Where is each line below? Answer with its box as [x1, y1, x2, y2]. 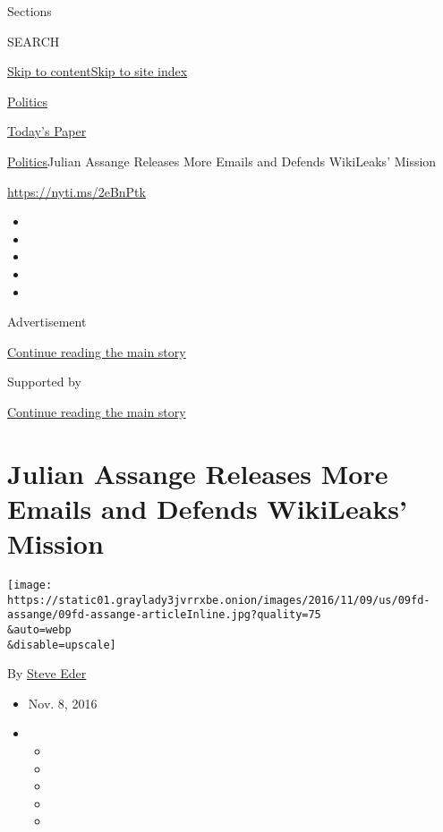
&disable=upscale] [7, 638, 116, 651]
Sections [7, 2, 52, 20]
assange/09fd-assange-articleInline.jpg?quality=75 [7, 608, 321, 622]
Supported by [7, 372, 81, 391]
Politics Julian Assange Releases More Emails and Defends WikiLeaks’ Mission [7, 151, 437, 170]
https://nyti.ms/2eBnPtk [7, 182, 146, 200]
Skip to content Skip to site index [7, 62, 188, 81]
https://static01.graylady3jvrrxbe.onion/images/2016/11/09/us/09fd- [7, 593, 430, 607]
